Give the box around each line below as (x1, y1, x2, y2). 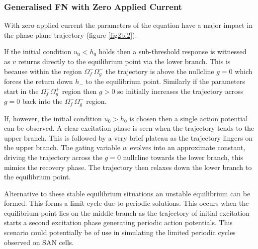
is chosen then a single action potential (129, 113, 248, 123)
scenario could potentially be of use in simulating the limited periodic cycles (4, 227, 236, 238)
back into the (22, 96, 63, 106)
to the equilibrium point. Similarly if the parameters (86, 76, 245, 86)
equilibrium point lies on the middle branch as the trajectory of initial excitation (4, 207, 250, 218)
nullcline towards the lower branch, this (123, 152, 243, 162)
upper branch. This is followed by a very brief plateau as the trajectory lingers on (4, 132, 253, 143)
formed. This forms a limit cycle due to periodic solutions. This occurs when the (4, 198, 249, 208)
